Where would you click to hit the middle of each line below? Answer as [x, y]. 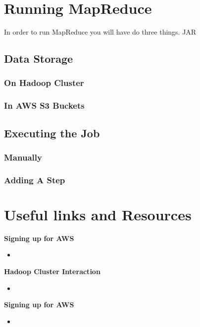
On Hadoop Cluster [44, 83]
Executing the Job [52, 133]
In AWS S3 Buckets [44, 105]
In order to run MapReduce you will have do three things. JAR [100, 32]
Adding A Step [35, 180]
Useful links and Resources [98, 214]
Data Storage [39, 59]
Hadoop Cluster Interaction [52, 271]
